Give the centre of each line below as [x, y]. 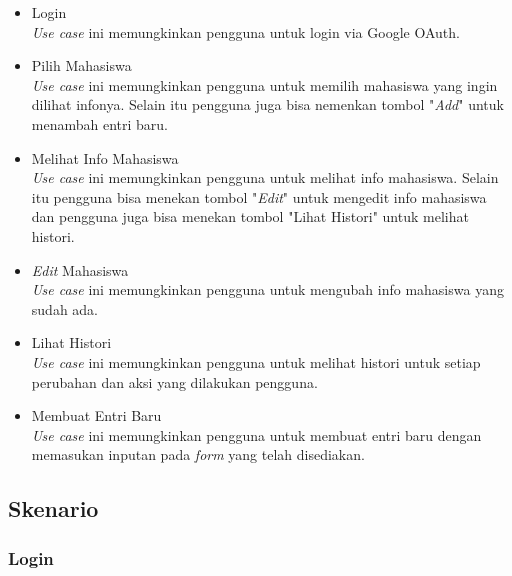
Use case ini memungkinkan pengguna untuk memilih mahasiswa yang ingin [264, 84]
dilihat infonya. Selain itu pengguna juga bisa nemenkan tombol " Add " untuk [267, 104]
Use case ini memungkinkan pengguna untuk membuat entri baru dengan [256, 434]
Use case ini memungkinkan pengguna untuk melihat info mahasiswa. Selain [265, 177]
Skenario [53, 508]
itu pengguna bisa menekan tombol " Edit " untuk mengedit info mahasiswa [259, 196]
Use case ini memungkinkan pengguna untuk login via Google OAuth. [245, 31]
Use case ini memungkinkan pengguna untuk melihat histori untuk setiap [256, 361]
